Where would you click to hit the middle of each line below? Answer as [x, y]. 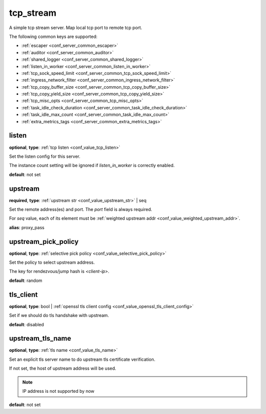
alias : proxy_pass [27, 227]
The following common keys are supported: [53, 36]
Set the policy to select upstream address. [52, 262]
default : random [26, 280]
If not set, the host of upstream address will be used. [63, 368]
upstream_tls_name [40, 338]
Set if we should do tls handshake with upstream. [59, 315]
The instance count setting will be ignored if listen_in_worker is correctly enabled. [92, 166]
